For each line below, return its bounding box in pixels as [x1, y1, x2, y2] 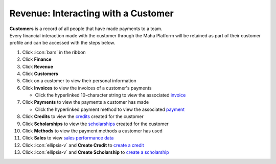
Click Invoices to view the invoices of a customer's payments [22, 85, 152, 91]
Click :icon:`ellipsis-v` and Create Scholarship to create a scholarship [22, 149, 169, 155]
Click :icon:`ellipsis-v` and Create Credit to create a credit [22, 142, 144, 148]
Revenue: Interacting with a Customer [9, 8, 174, 19]
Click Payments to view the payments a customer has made [22, 99, 149, 105]
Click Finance [22, 56, 52, 62]
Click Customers [22, 71, 58, 77]
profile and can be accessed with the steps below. [9, 40, 116, 46]
